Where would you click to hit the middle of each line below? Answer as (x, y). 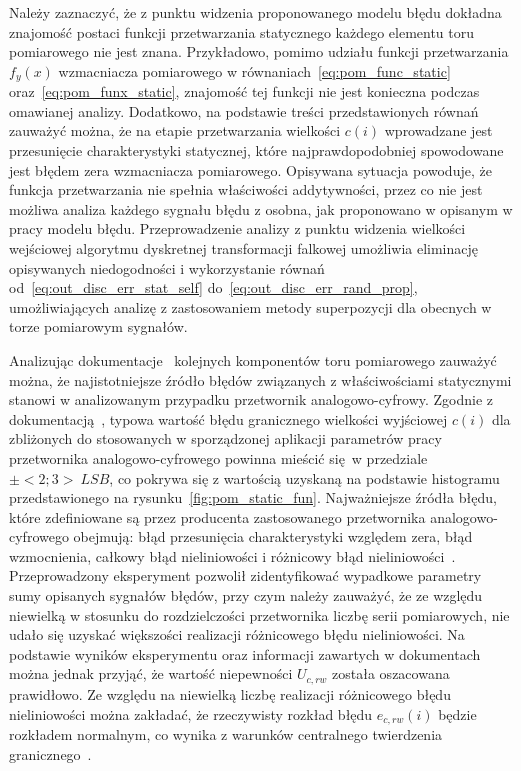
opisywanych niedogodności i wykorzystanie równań (167, 267)
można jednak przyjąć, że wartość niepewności (151, 673)
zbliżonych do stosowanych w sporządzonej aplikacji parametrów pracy (225, 438)
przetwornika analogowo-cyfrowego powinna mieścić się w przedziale (218, 457)
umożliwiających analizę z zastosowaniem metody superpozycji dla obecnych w (250, 306)
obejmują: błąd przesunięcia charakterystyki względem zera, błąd (273, 536)
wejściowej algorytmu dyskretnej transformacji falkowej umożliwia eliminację (243, 247)
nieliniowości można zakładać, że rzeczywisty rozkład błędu (191, 713)
